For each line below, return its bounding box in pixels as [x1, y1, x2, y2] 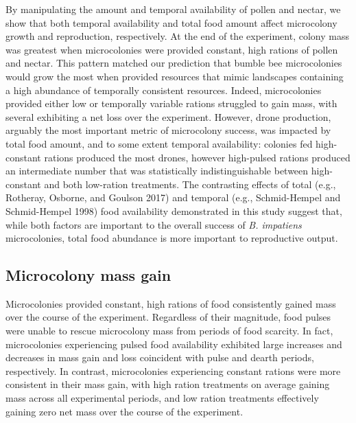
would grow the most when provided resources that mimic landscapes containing [5, 69, 344, 83]
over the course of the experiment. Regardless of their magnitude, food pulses [5, 310, 331, 324]
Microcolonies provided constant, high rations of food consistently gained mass [5, 296, 336, 310]
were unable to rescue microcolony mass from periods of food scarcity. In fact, [5, 323, 333, 338]
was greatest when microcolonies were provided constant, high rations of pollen [5, 42, 338, 56]
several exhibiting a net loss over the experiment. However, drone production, [5, 109, 331, 124]
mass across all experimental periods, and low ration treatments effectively [5, 391, 319, 405]
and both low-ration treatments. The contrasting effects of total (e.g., [44, 176, 336, 191]
